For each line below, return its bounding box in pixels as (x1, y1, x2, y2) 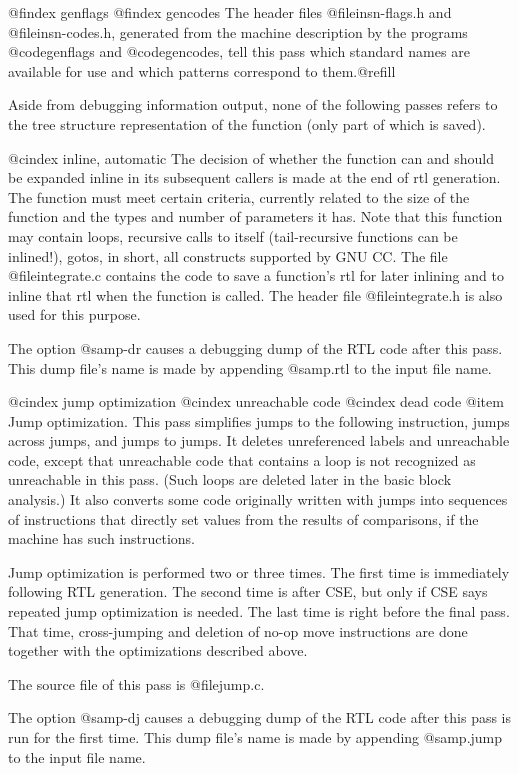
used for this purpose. (8, 304, 141, 325)
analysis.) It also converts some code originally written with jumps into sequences (8, 489, 508, 510)
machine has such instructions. (8, 528, 196, 549)
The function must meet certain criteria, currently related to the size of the (8, 186, 470, 207)
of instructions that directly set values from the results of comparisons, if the (8, 508, 479, 529)
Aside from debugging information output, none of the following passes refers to (8, 94, 498, 115)
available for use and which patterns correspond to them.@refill (8, 60, 396, 81)
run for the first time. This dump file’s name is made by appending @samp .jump (8, 727, 503, 747)
